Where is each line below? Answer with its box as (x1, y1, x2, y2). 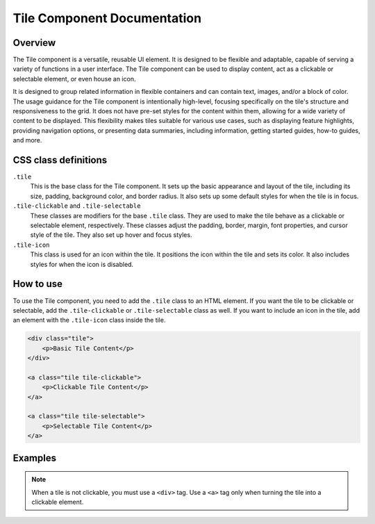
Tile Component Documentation (12, 10, 201, 26)
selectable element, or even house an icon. (12, 74, 136, 83)
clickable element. (31, 498, 84, 506)
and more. (12, 136, 42, 145)
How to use (12, 278, 62, 290)
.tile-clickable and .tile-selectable (12, 202, 141, 210)
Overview (12, 37, 56, 49)
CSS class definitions (12, 154, 108, 166)
